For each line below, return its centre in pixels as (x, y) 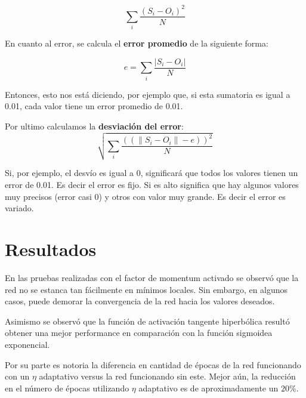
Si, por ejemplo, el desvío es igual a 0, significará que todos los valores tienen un (152, 173)
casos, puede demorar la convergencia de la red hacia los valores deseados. (140, 301)
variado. (19, 208)
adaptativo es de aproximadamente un (208, 388)
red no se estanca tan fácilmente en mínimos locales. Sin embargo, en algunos (146, 289)
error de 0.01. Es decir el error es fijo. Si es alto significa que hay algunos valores (152, 185)
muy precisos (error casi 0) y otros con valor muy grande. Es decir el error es (145, 196)
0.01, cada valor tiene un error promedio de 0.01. (94, 106)
